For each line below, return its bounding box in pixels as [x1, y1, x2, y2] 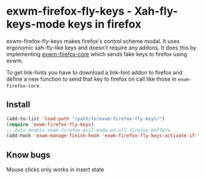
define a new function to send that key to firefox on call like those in [6, 75, 177, 82]
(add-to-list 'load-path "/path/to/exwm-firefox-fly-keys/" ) [6, 115, 165, 122]
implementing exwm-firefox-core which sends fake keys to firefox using [6, 50, 187, 57]
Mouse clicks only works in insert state [6, 166, 104, 174]
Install [6, 100, 31, 110]
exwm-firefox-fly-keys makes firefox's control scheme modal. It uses [6, 37, 180, 45]
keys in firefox [68, 17, 142, 31]
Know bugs [6, 150, 51, 160]
